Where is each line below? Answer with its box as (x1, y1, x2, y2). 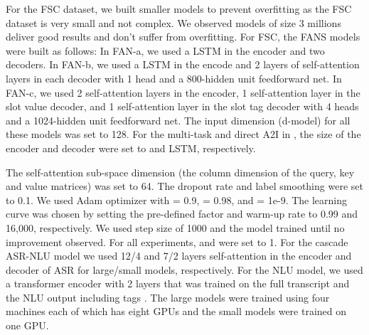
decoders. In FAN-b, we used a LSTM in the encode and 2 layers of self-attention (6, 57, 360, 72)
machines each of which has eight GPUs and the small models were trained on (6, 304, 347, 319)
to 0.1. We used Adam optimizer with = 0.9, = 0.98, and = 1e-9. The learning (6, 192, 348, 207)
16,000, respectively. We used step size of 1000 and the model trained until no (6, 220, 345, 235)
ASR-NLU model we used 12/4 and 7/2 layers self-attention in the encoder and (6, 248, 352, 263)
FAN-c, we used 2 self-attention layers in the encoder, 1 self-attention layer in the (6, 85, 360, 100)
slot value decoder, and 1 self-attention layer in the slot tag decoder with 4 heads (6, 99, 359, 114)
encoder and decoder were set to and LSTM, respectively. (6, 140, 256, 155)
